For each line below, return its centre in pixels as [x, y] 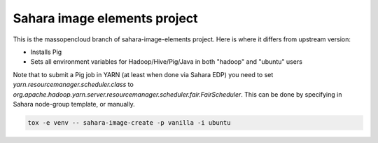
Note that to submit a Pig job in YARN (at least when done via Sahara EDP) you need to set [143, 74]
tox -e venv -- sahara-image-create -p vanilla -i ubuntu [129, 122]
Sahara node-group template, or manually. [74, 104]
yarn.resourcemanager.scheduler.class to [73, 85]
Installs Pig [46, 52]
